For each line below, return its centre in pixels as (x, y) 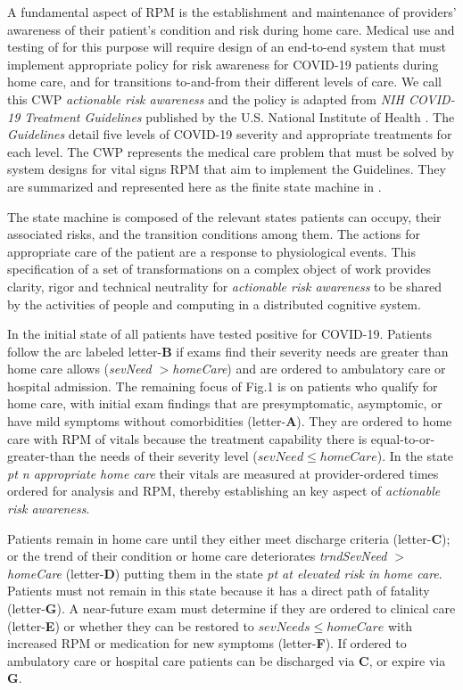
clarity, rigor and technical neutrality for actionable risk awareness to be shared (225, 286)
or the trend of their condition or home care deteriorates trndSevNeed (197, 556)
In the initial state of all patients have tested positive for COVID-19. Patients (220, 334)
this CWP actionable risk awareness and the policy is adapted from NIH (206, 99)
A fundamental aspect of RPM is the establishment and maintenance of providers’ (232, 12)
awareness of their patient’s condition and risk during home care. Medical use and (231, 29)
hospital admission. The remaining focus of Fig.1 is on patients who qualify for (223, 386)
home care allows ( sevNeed (79, 369)
